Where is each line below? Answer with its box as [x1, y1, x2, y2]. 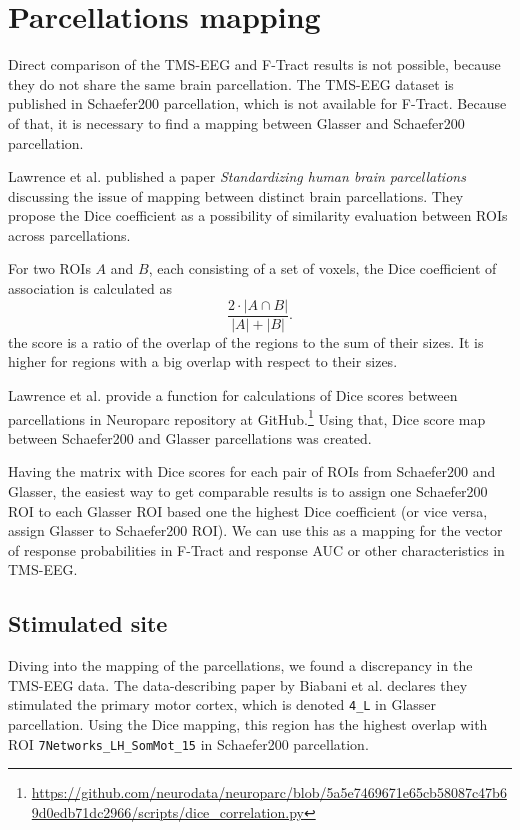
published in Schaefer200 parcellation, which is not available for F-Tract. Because [8, 93, 507, 114]
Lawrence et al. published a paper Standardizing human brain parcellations [8, 166, 466, 187]
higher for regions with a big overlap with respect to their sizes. [8, 351, 398, 372]
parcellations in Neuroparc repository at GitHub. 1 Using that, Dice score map [8, 405, 486, 429]
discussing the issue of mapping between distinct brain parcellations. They [8, 185, 464, 206]
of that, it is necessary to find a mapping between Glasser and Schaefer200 [8, 112, 465, 133]
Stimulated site [8, 608, 168, 639]
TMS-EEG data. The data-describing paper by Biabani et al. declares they [8, 674, 468, 695]
